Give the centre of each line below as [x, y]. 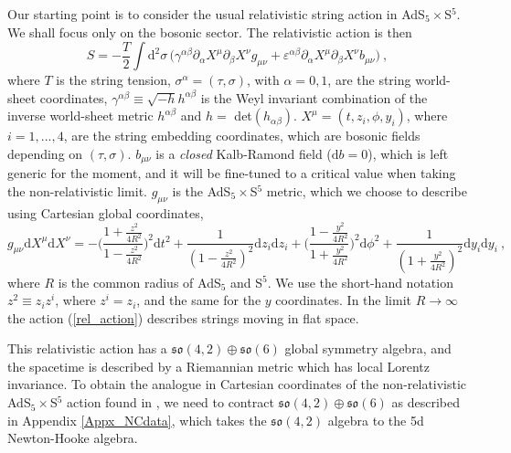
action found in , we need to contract [170, 402]
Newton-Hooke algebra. [73, 438]
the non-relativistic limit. [77, 191]
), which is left [408, 153]
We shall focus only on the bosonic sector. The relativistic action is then [210, 32]
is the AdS [202, 191]
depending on [45, 153]
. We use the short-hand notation [360, 282]
